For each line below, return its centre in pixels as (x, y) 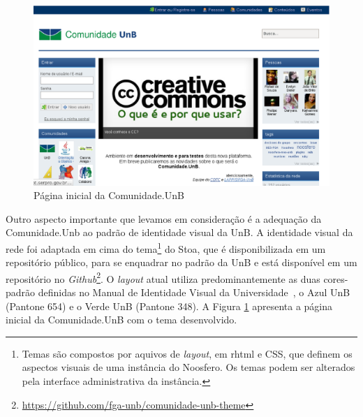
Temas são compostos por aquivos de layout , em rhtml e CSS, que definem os (187, 353)
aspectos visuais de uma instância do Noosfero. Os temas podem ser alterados (188, 367)
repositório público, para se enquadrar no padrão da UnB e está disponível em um (181, 262)
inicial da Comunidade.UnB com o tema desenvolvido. (121, 320)
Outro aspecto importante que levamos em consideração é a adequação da (164, 218)
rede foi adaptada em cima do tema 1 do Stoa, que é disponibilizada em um (166, 247)
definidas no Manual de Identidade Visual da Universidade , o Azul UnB (194, 292)
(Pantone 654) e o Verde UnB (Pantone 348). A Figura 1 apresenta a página (169, 306)
